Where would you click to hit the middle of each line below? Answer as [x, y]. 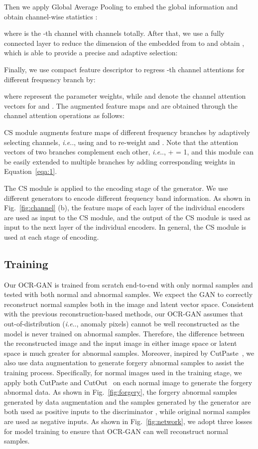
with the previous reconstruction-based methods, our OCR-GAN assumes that [124, 314]
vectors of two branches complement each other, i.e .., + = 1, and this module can [129, 152]
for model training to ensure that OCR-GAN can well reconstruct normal [116, 431]
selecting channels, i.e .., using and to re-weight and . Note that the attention [121, 142]
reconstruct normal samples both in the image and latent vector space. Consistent [129, 304]
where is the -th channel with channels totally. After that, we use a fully [114, 33]
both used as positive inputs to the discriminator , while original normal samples [127, 411]
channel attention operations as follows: [64, 115]
